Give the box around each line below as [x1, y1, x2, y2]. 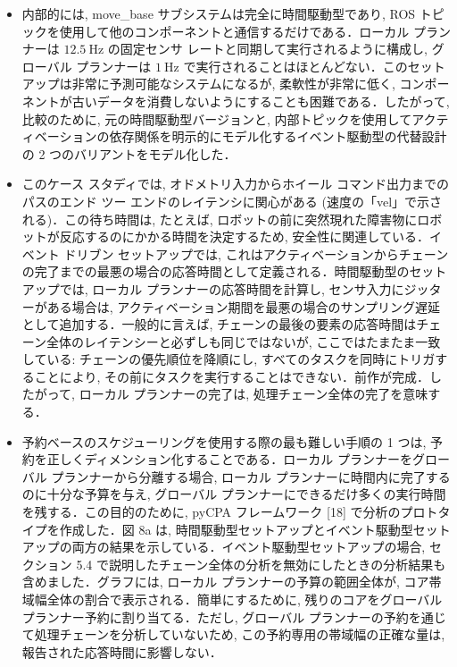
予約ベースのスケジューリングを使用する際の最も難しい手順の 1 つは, [21, 432, 427, 451]
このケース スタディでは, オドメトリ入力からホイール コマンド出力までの [21, 174, 449, 193]
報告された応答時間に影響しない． [21, 642, 222, 661]
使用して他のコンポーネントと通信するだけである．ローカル [59, 21, 410, 40]
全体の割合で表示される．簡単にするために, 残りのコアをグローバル [46, 590, 443, 608]
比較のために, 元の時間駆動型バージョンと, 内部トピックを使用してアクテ [21, 109, 449, 128]
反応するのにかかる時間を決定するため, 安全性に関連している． [59, 227, 429, 246]
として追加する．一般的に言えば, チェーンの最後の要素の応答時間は [21, 315, 417, 333]
